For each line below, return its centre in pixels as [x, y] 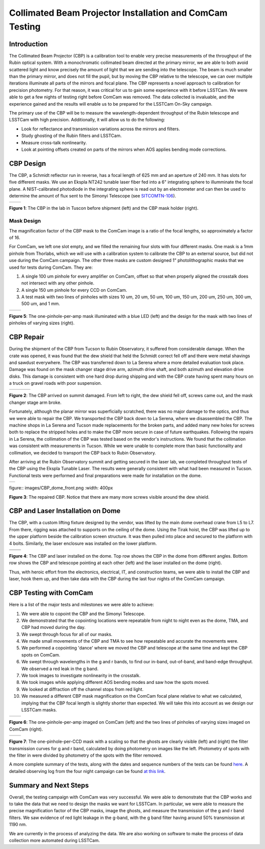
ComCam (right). [26, 729]
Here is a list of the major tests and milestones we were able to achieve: [81, 605]
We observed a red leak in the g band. [60, 669]
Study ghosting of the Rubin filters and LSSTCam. [72, 136]
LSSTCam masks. [39, 709]
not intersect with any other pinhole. [58, 283]
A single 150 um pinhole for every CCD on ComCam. [74, 290]
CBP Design [27, 163]
